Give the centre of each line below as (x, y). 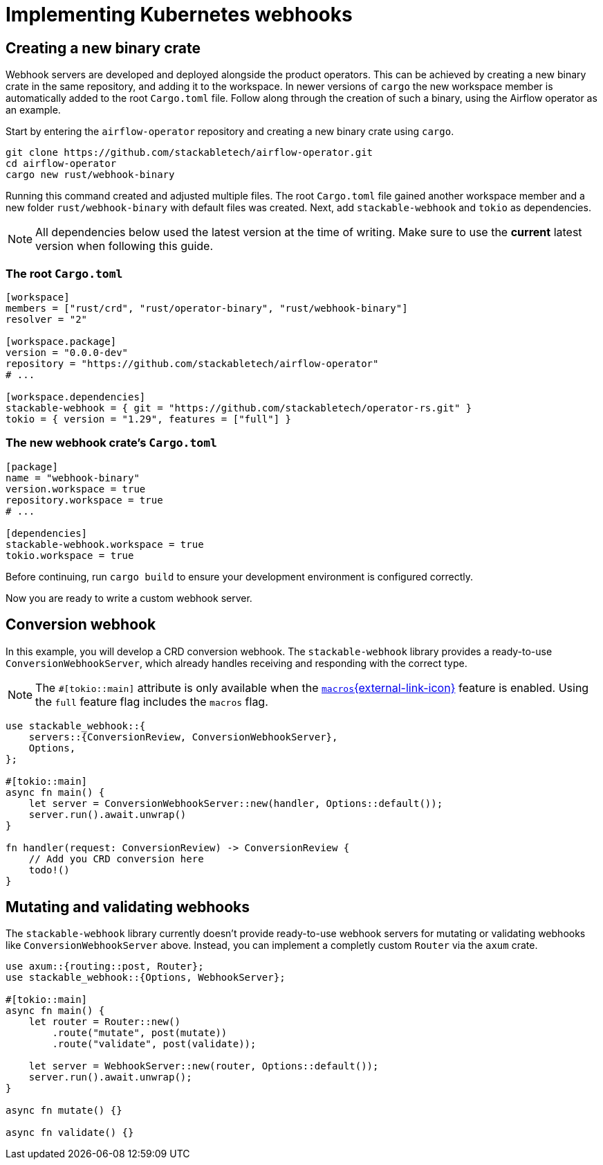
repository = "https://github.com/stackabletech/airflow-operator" (192, 363)
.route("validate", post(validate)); (154, 1044)
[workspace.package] (61, 341)
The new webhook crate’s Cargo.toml (111, 443)
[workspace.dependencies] (76, 397)
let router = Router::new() (104, 1022)
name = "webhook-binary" (73, 478)
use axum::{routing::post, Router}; (105, 967)
